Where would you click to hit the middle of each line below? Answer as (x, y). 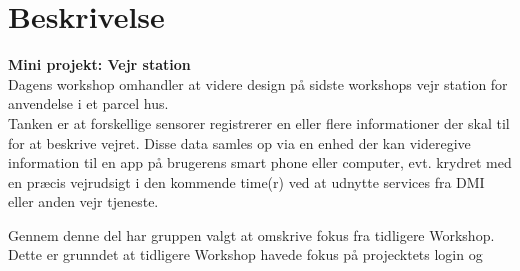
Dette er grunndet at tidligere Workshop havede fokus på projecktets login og (245, 254)
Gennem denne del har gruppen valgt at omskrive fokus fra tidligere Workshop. (251, 234)
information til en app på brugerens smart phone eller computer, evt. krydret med (260, 162)
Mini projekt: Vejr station (99, 64)
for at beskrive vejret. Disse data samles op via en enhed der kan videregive (239, 142)
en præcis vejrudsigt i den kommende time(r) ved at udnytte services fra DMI (246, 181)
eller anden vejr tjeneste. (83, 201)
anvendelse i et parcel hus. (88, 103)
